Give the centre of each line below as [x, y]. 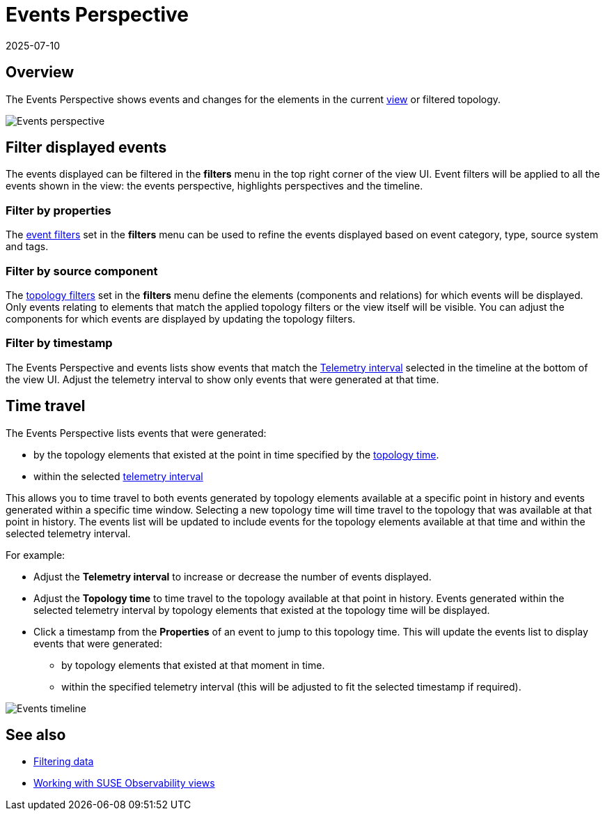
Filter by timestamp [59, 343]
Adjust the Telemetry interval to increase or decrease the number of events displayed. [233, 576]
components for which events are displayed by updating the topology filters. [181, 318]
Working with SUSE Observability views [124, 783]
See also [36, 734]
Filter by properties [58, 210]
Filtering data [64, 762]
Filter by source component [82, 271]
